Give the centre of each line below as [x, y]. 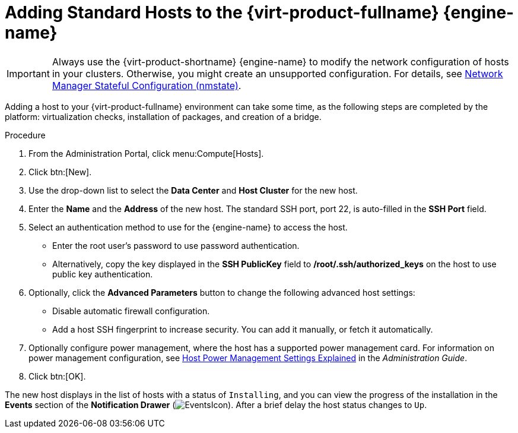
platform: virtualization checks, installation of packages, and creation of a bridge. [163, 116]
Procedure [25, 135]
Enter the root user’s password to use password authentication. [176, 245]
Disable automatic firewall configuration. [131, 311]
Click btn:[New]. [60, 172]
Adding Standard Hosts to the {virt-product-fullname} [222, 12]
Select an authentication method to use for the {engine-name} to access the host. [188, 227]
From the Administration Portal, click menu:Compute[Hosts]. [146, 153]
